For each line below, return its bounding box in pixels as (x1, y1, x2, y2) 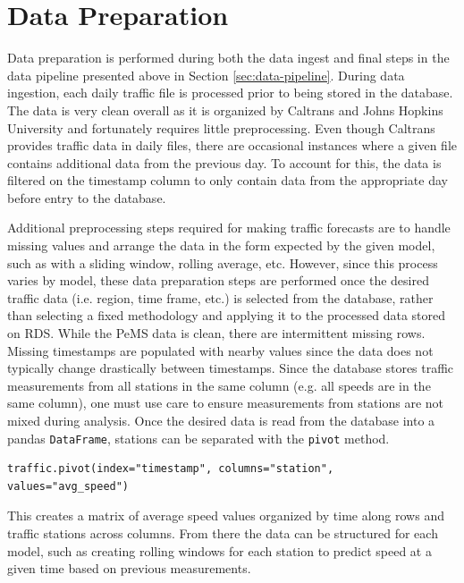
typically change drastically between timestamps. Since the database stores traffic (7, 359, 454, 377)
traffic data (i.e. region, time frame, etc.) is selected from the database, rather (7, 288, 434, 307)
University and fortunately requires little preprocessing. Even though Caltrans (7, 118, 435, 137)
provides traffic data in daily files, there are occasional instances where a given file (7, 136, 457, 155)
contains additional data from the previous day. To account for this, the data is (7, 153, 442, 172)
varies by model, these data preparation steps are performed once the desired (7, 271, 429, 290)
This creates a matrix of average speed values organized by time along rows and (7, 506, 444, 525)
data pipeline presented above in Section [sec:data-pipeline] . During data (7, 65, 405, 84)
